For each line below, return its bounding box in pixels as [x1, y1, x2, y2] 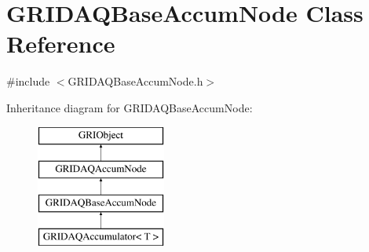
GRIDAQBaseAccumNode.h [68, 73, 203, 89]
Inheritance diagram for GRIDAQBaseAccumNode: [6, 99, 253, 115]
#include [6, 73, 50, 89]
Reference [6, 27, 115, 60]
